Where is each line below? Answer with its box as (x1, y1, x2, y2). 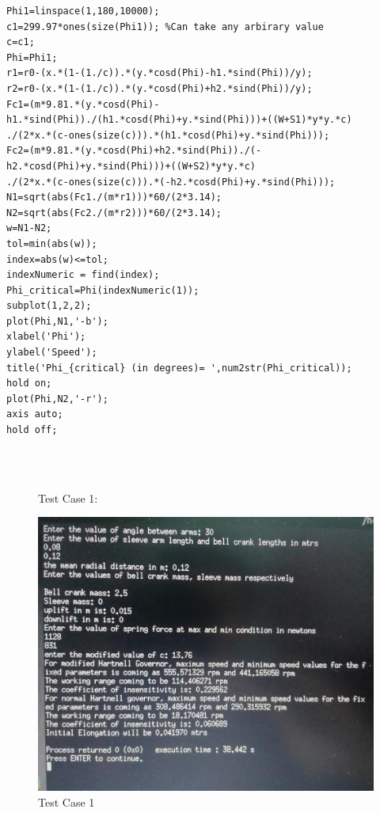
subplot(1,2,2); (6, 300, 92, 312)
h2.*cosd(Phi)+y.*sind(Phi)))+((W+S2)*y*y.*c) (6, 160, 256, 172)
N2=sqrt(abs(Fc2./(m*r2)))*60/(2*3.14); (6, 207, 222, 218)
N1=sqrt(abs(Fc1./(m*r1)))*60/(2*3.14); (6, 192, 222, 203)
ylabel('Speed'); (6, 347, 97, 359)
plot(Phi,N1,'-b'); (6, 315, 108, 327)
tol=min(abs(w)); (6, 237, 97, 249)
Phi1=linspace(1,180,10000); (6, 6, 160, 17)
